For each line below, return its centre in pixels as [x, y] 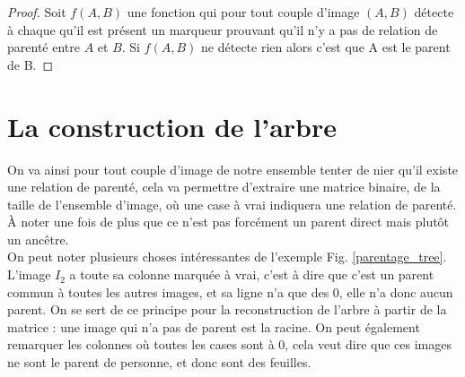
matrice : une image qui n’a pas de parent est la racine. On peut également [214, 326]
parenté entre [44, 47]
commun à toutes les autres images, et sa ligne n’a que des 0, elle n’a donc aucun [230, 291]
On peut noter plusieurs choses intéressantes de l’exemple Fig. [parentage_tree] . [227, 257]
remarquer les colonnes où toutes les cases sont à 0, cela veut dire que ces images [229, 344]
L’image [29, 274]
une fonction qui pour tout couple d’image [243, 12]
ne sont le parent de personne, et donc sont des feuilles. [159, 362]
